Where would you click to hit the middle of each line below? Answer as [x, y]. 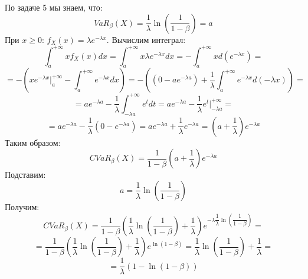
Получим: [22, 206]
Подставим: [25, 175]
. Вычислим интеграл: [146, 39]
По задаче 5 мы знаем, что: [54, 7]
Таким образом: [33, 142]
